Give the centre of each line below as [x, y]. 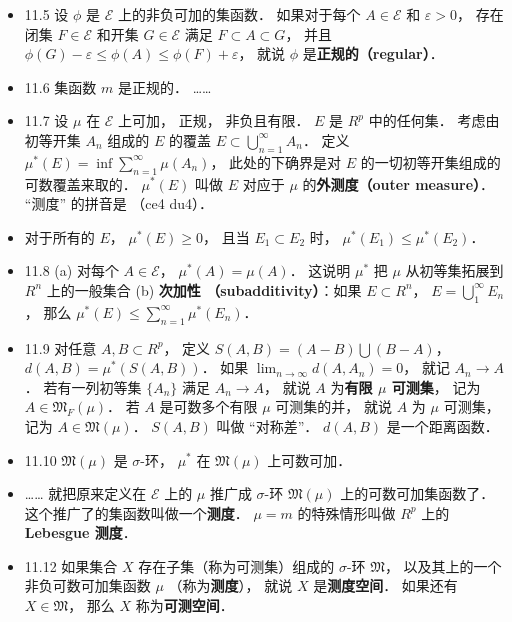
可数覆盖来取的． [80, 183]
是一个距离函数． [442, 425]
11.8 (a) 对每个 [71, 270]
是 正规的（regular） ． [373, 53]
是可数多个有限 [208, 406]
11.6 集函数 [60, 86]
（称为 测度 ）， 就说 [230, 585]
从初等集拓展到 [454, 270]
